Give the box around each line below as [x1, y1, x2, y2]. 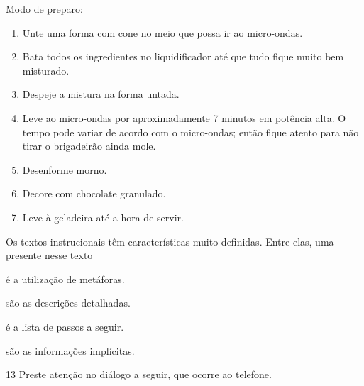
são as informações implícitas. [6, 343, 135, 358]
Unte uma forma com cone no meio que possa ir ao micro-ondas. [22, 25, 303, 40]
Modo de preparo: [6, 1, 83, 16]
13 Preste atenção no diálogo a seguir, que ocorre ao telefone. [6, 367, 272, 382]
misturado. [22, 62, 70, 77]
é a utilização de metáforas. [6, 271, 125, 286]
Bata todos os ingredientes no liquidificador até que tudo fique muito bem [22, 49, 344, 64]
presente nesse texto [6, 248, 93, 263]
